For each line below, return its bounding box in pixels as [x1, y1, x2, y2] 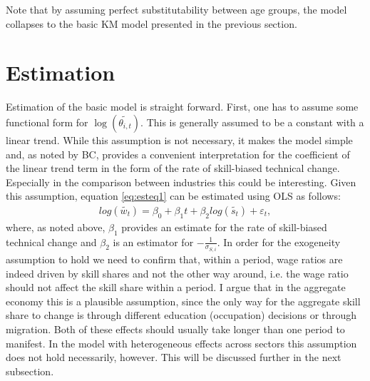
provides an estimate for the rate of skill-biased [121, 219, 327, 234]
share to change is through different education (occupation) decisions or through [6, 308, 357, 322]
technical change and [6, 234, 97, 249]
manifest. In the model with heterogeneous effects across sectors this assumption [6, 335, 357, 350]
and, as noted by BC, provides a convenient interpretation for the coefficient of [6, 146, 350, 161]
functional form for [6, 114, 88, 129]
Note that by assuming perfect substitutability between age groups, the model [6, 2, 347, 16]
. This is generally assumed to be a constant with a [140, 114, 364, 129]
